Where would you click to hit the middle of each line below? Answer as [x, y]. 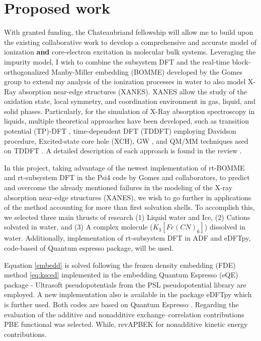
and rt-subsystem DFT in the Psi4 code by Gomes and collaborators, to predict [127, 177]
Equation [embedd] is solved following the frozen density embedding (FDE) [120, 265]
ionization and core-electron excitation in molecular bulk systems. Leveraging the [130, 52]
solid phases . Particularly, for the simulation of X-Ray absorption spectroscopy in [129, 111]
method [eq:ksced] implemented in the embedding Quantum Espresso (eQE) [121, 275]
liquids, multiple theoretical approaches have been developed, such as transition [127, 121]
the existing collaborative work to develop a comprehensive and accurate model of [130, 42]
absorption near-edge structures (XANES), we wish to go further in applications [128, 197]
